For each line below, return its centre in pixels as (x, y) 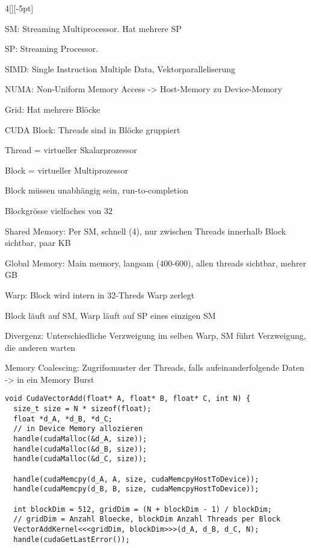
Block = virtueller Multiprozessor (67, 170)
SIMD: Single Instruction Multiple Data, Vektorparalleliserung (120, 68)
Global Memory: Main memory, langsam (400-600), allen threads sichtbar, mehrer (156, 263)
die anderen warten (40, 347)
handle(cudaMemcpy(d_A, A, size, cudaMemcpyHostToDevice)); (136, 479)
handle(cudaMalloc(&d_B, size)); (80, 449)
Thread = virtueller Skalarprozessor (71, 150)
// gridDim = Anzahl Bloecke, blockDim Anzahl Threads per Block (147, 519)
